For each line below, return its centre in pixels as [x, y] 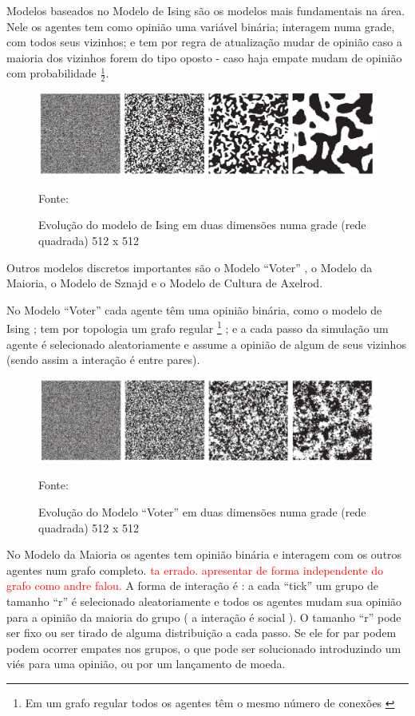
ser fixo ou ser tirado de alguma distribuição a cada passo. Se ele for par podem [202, 633]
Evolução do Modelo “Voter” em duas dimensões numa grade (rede [202, 512]
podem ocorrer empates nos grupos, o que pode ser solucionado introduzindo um [204, 648]
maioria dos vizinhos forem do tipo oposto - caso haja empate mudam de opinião [204, 57]
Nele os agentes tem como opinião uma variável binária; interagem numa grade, [201, 26]
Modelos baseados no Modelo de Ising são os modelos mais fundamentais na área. [206, 10]
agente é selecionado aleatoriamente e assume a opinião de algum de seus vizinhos [206, 344]
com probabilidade [51, 73]
